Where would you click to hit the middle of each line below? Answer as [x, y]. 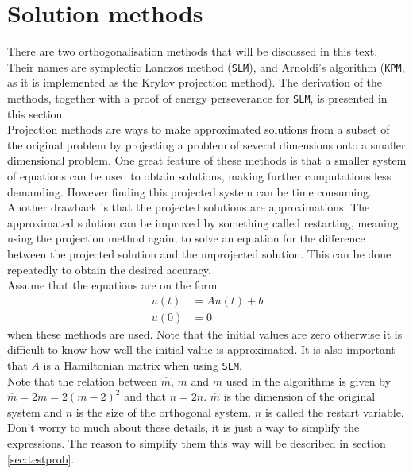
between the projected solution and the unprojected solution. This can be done [199, 253]
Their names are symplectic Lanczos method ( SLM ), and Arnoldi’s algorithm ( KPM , [206, 66]
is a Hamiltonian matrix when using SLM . [143, 365]
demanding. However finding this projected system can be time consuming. [189, 191]
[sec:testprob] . [41, 458]
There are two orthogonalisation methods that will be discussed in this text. [193, 51]
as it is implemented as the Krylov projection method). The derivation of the [195, 82]
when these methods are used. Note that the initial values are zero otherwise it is [205, 333]
